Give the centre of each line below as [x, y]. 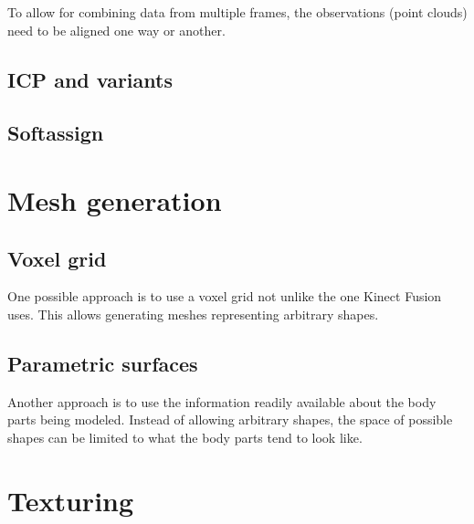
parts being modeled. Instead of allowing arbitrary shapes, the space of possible [230, 419]
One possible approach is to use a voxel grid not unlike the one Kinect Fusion [225, 296]
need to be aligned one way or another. [116, 30]
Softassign [56, 133]
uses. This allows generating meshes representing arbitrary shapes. [193, 314]
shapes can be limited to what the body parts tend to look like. [185, 437]
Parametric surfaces [103, 363]
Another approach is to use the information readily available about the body [222, 401]
